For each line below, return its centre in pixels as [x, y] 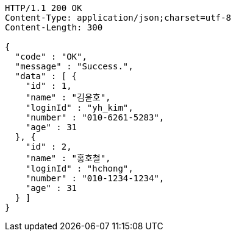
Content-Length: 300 [54, 27]
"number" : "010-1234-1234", [95, 178]
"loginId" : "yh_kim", [79, 108]
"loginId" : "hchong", [79, 168]
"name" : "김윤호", [68, 97]
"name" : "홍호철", [68, 158]
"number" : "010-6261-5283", [95, 117]
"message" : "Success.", [74, 66]
